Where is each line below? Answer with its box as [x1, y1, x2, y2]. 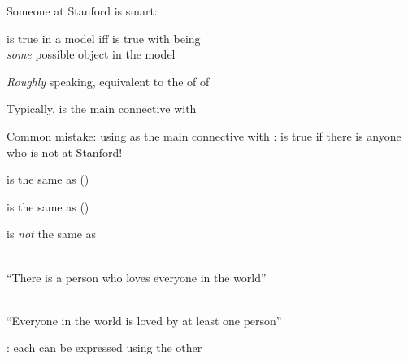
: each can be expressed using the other [7, 339, 202, 356]
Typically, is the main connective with [7, 100, 197, 117]
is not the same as [7, 225, 97, 242]
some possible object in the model [7, 46, 176, 63]
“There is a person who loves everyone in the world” [7, 268, 267, 285]
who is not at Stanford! [7, 143, 123, 160]
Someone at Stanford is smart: [7, 2, 158, 19]
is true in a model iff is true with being [7, 29, 201, 46]
